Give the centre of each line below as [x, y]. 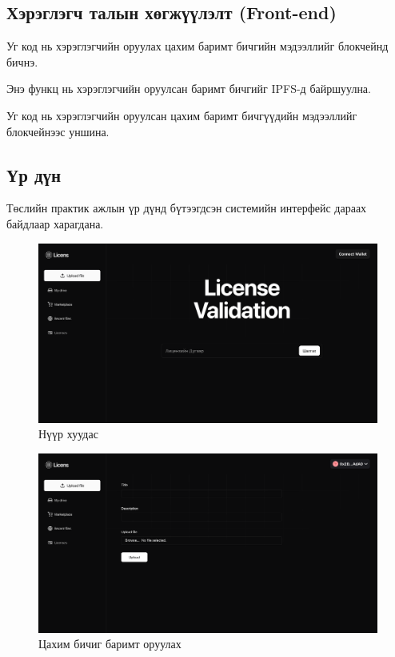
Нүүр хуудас [68, 434]
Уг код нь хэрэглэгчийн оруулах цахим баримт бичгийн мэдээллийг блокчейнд [197, 46]
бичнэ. [22, 61]
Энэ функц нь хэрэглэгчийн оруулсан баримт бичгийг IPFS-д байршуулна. [189, 89]
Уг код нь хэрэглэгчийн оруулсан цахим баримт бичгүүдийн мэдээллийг [182, 115]
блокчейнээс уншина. [58, 131]
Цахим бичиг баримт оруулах [110, 644]
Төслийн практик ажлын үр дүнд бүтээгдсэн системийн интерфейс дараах [187, 208]
